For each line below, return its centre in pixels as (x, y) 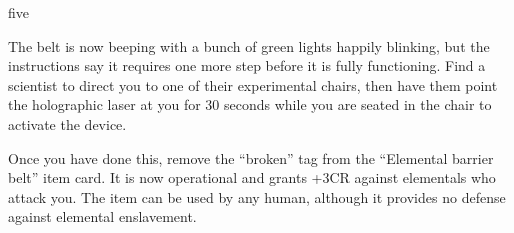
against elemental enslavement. (102, 216)
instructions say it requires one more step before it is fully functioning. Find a (247, 65)
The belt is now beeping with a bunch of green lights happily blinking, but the (249, 45)
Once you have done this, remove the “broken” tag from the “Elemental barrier (251, 157)
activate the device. (67, 123)
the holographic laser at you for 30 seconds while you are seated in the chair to (250, 104)
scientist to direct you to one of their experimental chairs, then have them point (253, 84)
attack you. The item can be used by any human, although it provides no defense (257, 196)
